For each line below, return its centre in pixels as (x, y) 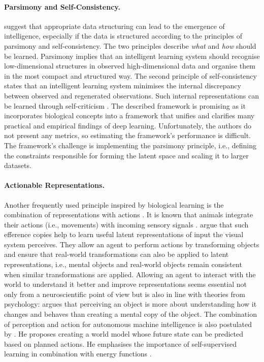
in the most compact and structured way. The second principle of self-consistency (130, 75)
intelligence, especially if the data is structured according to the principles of (123, 36)
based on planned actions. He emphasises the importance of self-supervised (121, 343)
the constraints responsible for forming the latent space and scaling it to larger (126, 155)
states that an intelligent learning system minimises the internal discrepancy (123, 86)
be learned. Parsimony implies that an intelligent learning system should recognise (132, 56)
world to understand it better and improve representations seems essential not (125, 284)
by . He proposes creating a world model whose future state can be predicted (124, 334)
